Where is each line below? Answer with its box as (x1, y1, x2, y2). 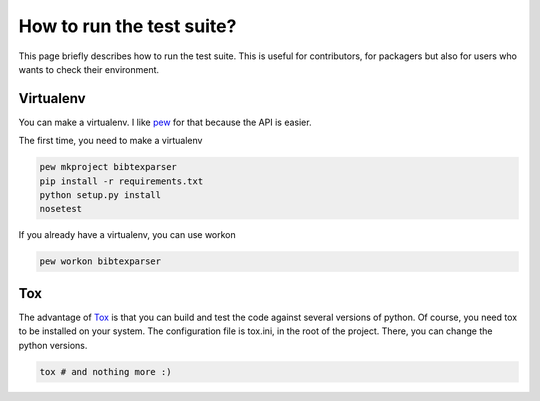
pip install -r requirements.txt (39, 175, 204, 187)
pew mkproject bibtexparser (39, 161, 177, 173)
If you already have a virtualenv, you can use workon (18, 229, 237, 241)
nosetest (39, 203, 83, 215)
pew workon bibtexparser (39, 256, 162, 267)
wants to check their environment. (18, 63, 160, 75)
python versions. (18, 339, 88, 351)
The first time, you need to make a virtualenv (18, 135, 203, 147)
